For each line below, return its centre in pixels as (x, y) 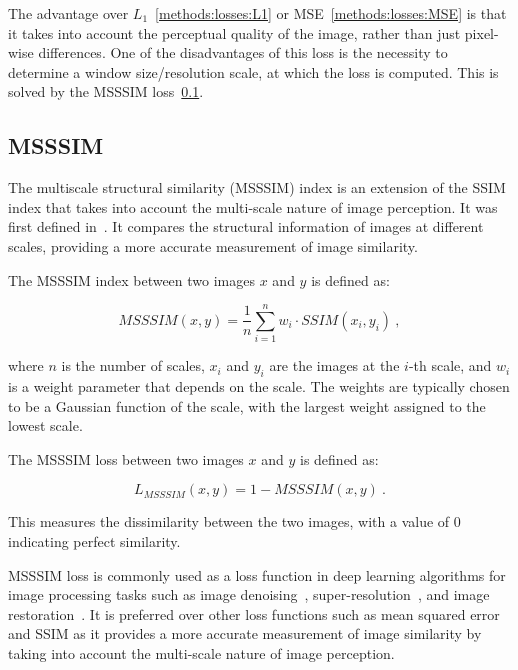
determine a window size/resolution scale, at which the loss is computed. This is (253, 71)
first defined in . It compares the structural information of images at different (246, 226)
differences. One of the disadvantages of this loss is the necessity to (243, 52)
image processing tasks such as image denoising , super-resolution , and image (249, 594)
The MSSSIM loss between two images (126, 458)
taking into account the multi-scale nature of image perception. (201, 653)
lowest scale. (45, 425)
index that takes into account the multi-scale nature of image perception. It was (253, 206)
